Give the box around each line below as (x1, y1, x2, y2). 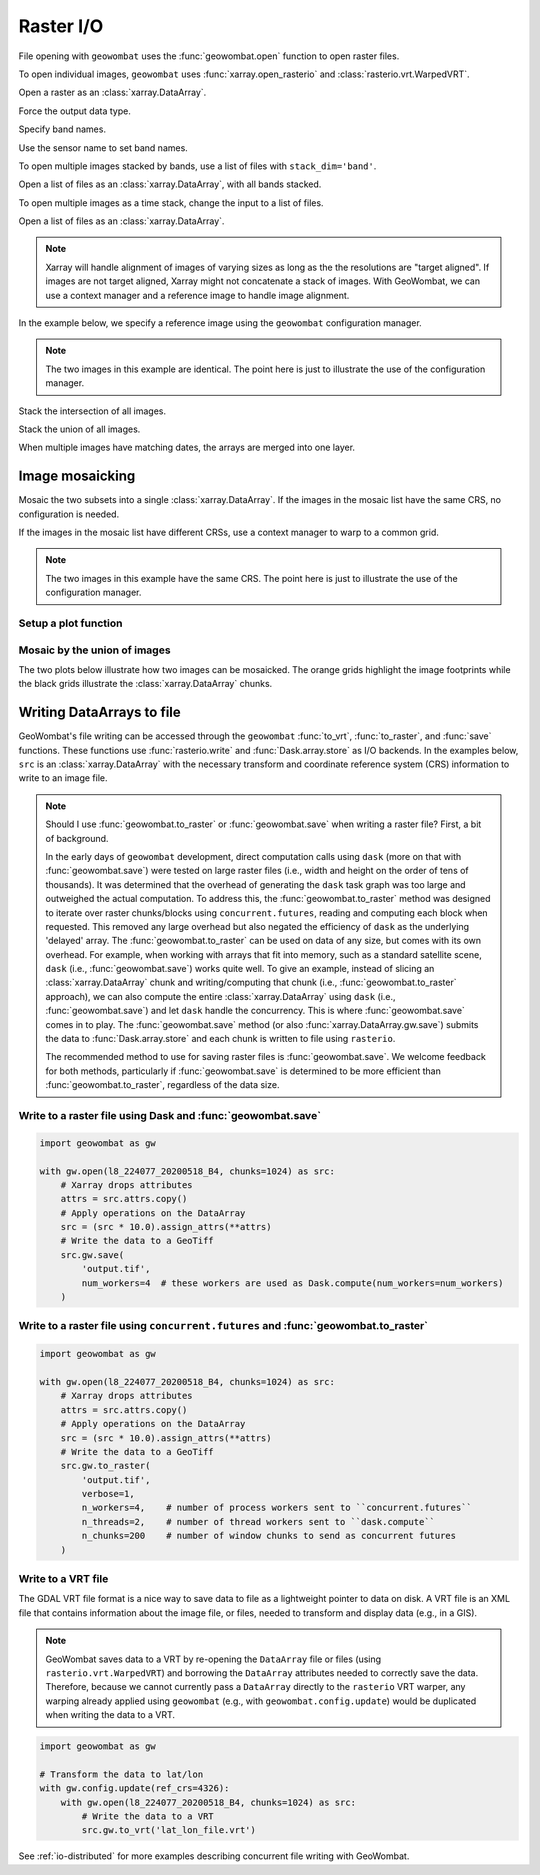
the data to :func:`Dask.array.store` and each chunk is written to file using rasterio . (45, 1033, 396, 1045)
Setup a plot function (18, 616, 123, 630)
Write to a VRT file (18, 1572, 109, 1586)
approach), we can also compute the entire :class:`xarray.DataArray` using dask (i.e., (45, 990, 396, 1002)
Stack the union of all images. (18, 423, 141, 435)
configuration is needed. (18, 508, 120, 520)
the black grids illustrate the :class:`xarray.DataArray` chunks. (18, 678, 273, 690)
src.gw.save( (60, 1249, 125, 1260)
